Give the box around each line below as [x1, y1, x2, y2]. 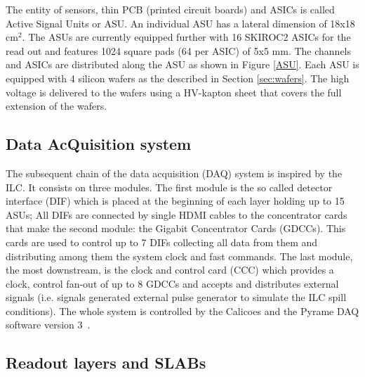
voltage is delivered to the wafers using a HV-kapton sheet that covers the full [6, 84, 342, 99]
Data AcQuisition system [6, 133, 192, 155]
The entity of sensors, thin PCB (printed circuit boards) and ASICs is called [6, 2, 335, 16]
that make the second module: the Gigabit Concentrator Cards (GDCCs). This [6, 221, 346, 236]
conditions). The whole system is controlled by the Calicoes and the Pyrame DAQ [6, 303, 359, 318]
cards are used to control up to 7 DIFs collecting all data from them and [6, 234, 318, 249]
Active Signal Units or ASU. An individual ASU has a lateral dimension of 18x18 [6, 15, 355, 30]
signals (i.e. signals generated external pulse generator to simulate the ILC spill [6, 290, 347, 305]
